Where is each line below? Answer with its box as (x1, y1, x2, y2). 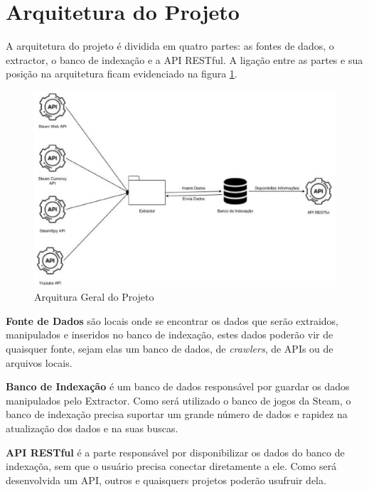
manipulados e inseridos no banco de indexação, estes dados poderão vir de (6, 327, 333, 342)
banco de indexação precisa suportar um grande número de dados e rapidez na (6, 407, 348, 422)
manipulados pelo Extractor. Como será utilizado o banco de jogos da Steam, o (6, 392, 351, 407)
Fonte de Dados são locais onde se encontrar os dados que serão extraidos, (6, 313, 338, 328)
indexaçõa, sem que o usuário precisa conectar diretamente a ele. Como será (6, 459, 337, 474)
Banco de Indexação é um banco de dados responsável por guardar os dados (6, 379, 350, 394)
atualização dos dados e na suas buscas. (6, 421, 178, 436)
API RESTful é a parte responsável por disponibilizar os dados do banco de (6, 444, 345, 459)
